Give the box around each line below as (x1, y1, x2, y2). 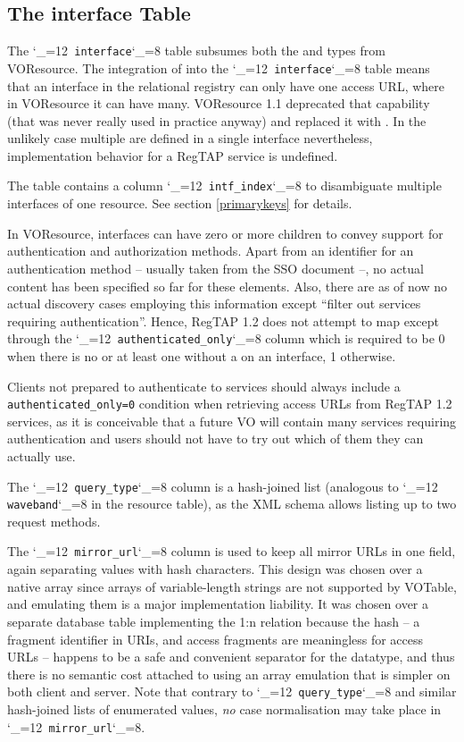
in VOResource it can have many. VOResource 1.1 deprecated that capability (7, 94, 430, 113)
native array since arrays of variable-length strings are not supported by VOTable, (7, 577, 457, 595)
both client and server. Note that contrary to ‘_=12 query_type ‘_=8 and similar (7, 682, 457, 701)
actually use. (7, 446, 76, 465)
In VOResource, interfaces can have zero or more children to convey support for (7, 223, 443, 242)
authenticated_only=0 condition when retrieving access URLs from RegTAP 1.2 (7, 394, 452, 413)
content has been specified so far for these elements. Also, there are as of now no (7, 276, 447, 295)
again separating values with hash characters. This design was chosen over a (7, 560, 423, 578)
